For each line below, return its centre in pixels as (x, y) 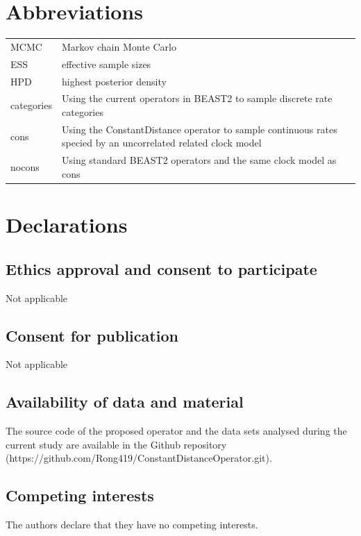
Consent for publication (92, 335)
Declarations (67, 225)
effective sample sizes (107, 64)
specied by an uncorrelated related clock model (162, 143)
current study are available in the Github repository (116, 444)
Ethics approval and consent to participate (161, 268)
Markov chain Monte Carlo (119, 46)
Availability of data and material (125, 402)
